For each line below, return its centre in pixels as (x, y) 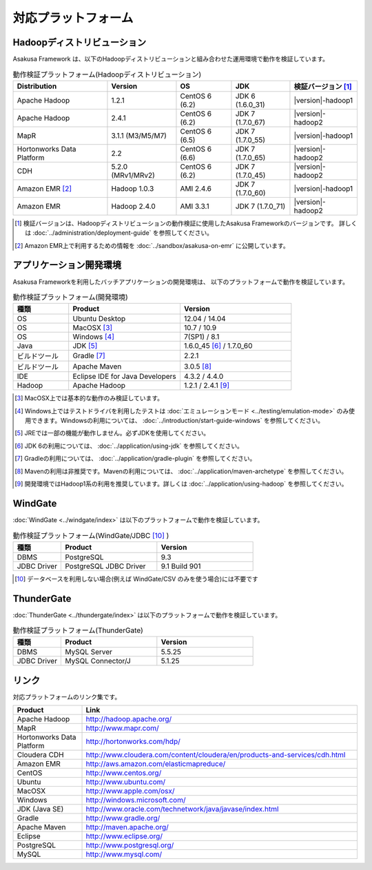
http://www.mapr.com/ (123, 728)
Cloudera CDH (41, 755)
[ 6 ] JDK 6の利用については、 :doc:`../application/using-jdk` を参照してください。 (129, 446)
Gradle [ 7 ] (89, 356)
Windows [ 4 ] (94, 337)
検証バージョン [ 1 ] (323, 86)
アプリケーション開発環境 (67, 265)
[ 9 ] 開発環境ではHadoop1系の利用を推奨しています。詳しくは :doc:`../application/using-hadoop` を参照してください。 (181, 484)
